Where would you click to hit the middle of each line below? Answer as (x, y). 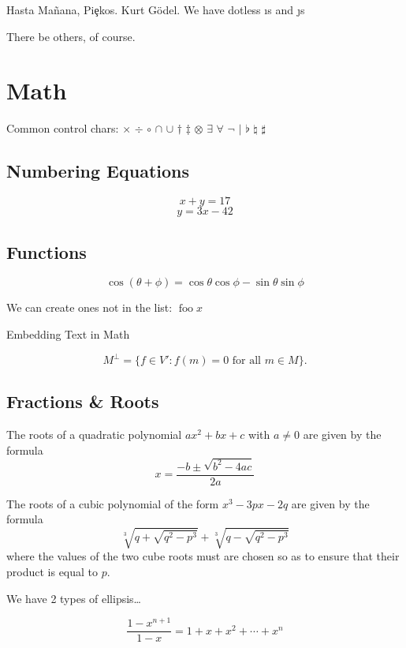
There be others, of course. (71, 36)
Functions (47, 251)
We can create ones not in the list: (89, 307)
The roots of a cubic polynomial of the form (113, 503)
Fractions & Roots (83, 401)
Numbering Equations (98, 171)
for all (246, 361)
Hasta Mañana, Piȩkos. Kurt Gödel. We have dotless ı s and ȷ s (156, 9)
